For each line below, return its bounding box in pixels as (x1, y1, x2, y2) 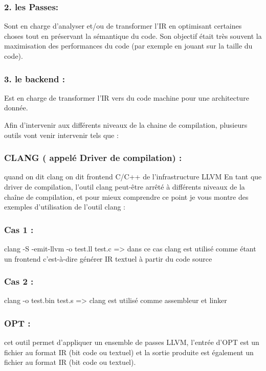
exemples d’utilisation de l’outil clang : (4, 201, 126, 212)
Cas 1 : (4, 223, 34, 236)
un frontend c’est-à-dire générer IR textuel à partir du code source (4, 253, 212, 264)
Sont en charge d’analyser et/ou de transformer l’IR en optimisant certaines (4, 20, 242, 31)
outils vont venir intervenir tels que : (4, 129, 119, 140)
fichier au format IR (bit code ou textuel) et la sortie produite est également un (4, 346, 254, 357)
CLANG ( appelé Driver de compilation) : (4, 151, 182, 164)
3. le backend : (4, 72, 65, 85)
